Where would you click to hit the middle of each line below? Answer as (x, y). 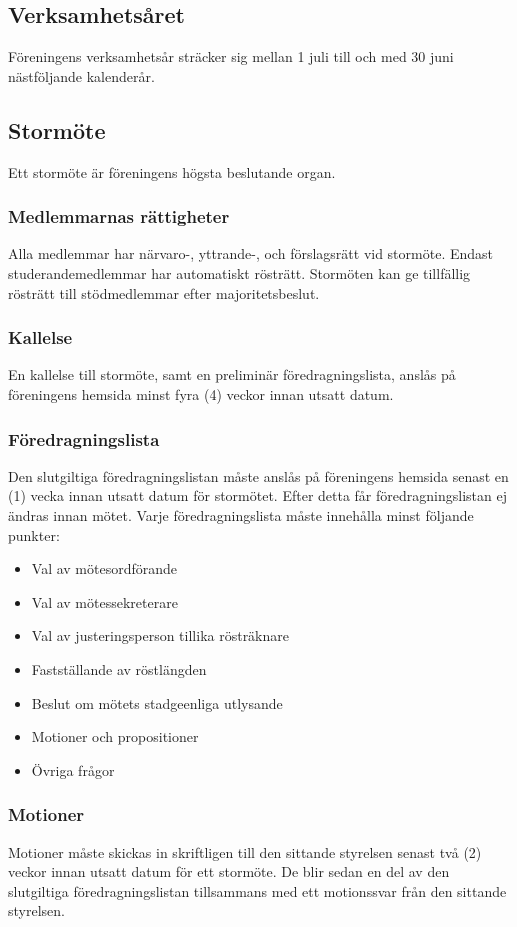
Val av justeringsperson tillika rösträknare (160, 635)
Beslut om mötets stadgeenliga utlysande (157, 702)
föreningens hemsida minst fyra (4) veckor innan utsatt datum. (201, 394)
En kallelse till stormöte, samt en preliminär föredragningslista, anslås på (232, 374)
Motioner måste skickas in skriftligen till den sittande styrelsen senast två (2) (245, 851)
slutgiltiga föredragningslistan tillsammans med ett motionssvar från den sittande (257, 890)
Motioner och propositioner (115, 736)
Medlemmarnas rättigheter (119, 216)
